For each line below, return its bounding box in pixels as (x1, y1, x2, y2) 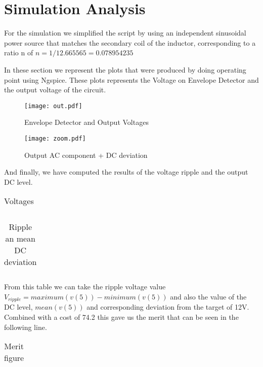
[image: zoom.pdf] (24, 135, 86, 142)
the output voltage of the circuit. (4, 84, 106, 95)
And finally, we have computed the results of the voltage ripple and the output (4, 166, 248, 177)
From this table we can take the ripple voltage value (4, 281, 166, 292)
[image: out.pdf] (24, 102, 82, 110)
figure (4, 352, 24, 364)
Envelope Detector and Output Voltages (24, 117, 149, 127)
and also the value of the (170, 291, 247, 302)
